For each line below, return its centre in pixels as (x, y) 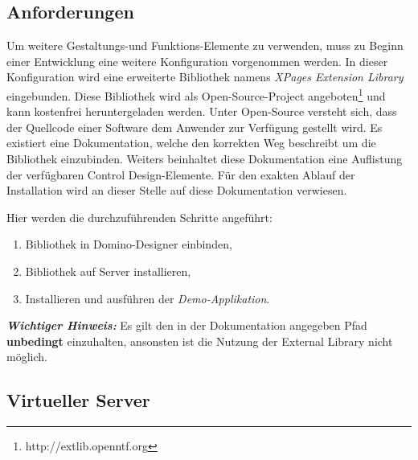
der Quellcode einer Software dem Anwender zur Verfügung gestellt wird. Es (195, 127)
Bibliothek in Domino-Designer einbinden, (129, 244)
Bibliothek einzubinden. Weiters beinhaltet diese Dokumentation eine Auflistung (205, 159)
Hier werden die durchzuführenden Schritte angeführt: (139, 217)
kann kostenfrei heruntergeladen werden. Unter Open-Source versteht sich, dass (202, 111)
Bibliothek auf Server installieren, (108, 271)
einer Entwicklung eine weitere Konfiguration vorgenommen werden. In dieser (197, 61)
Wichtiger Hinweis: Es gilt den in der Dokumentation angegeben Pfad (187, 325)
